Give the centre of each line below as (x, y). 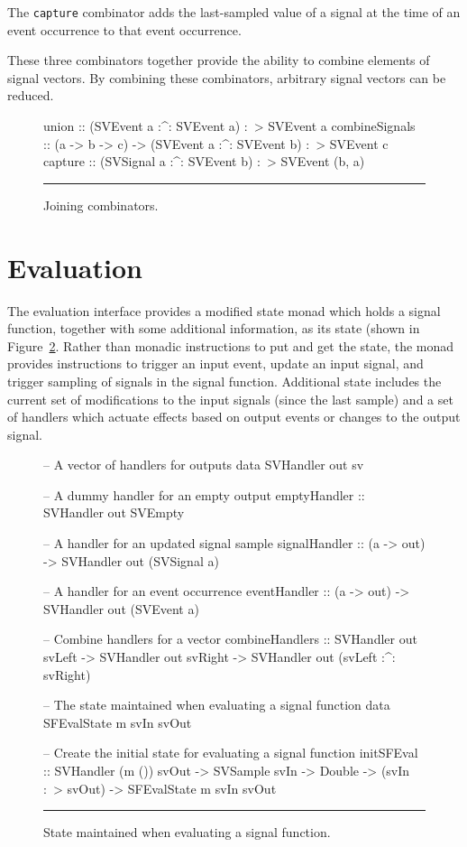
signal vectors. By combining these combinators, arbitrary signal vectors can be (227, 77)
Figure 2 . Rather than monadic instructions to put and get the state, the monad (231, 345)
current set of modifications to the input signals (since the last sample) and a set (230, 399)
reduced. (31, 95)
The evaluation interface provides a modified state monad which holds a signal (224, 310)
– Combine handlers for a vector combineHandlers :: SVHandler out (230, 639)
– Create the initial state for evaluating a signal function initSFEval (231, 753)
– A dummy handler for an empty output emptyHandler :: (204, 494)
